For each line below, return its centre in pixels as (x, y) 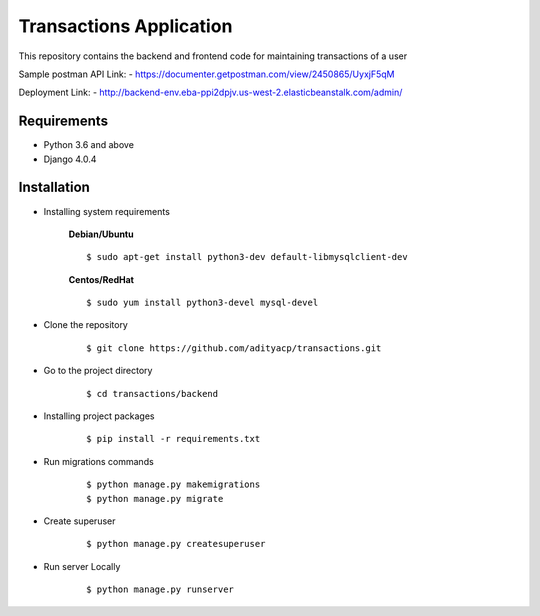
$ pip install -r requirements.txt (173, 439)
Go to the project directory (98, 371)
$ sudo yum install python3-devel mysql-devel (202, 303)
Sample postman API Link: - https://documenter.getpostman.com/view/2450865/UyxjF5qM (206, 74)
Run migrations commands (98, 461)
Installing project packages (99, 416)
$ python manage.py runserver (160, 589)
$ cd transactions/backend (152, 393)
